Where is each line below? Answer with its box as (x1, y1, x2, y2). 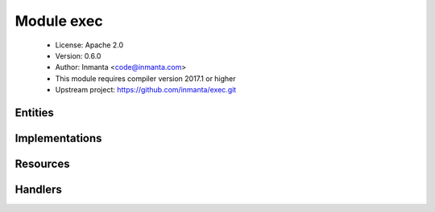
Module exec (14, 12, 104, 30)
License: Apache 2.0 (55, 40, 124, 50)
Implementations (14, 131, 102, 145)
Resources (14, 157, 70, 170)
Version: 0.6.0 (55, 51, 101, 60)
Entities (14, 105, 54, 120)
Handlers (14, 182, 62, 196)
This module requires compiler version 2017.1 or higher (55, 73, 237, 84)
